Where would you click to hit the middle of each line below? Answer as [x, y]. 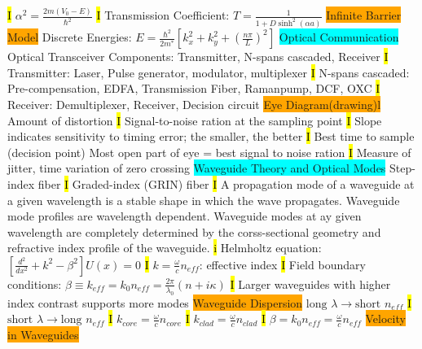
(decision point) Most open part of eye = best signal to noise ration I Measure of [209, 152]
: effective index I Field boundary [282, 264]
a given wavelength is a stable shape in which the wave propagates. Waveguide [204, 200]
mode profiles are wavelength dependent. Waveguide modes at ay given [185, 216]
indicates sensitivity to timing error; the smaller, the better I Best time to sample [211, 136]
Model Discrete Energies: [70, 37]
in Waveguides [43, 335]
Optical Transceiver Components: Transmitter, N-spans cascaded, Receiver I [198, 57]
